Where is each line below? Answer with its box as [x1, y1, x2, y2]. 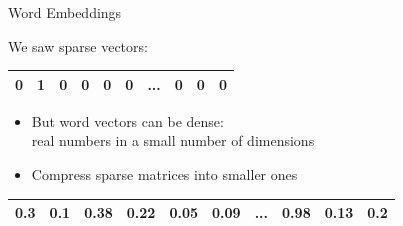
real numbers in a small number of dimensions [31, 130, 315, 151]
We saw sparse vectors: [8, 35, 148, 56]
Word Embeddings [8, 2, 122, 22]
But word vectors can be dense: [31, 110, 224, 131]
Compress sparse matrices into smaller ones [31, 163, 298, 184]
